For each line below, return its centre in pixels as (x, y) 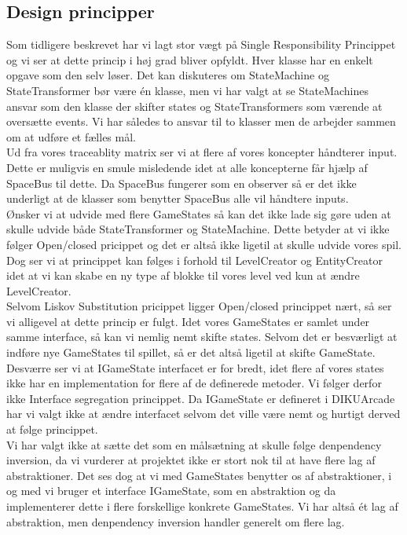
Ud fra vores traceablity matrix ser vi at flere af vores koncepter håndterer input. (202, 152)
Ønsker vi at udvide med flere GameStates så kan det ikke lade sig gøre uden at (199, 213)
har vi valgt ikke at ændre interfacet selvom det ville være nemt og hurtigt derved (203, 414)
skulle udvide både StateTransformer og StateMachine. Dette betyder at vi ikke (198, 229)
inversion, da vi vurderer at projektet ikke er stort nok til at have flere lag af (191, 460)
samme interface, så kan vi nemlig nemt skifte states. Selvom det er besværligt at (202, 337)
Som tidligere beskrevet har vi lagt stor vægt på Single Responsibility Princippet (201, 44)
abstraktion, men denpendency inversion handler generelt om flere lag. (176, 521)
